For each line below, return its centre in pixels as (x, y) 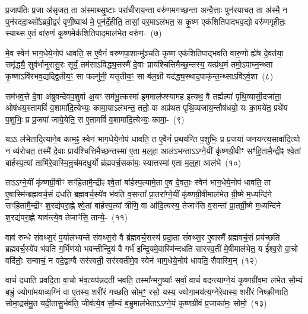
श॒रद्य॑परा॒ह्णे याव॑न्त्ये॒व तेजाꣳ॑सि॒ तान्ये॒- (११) (66, 217)
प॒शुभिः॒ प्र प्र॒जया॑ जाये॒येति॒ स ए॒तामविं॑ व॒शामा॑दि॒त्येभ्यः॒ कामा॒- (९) (95, 119)
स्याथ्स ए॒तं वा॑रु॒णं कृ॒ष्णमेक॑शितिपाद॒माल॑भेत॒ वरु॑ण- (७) (84, 33)
